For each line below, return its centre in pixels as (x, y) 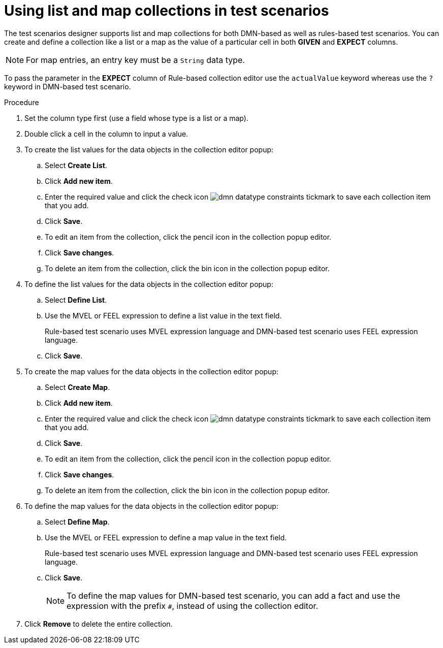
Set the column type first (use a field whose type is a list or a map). (136, 118)
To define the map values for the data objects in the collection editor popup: (151, 506)
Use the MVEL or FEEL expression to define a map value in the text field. (166, 537)
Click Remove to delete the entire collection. (99, 624)
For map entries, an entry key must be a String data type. (135, 60)
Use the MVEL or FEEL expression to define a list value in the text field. (163, 315)
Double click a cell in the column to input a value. (106, 134)
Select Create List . (76, 165)
